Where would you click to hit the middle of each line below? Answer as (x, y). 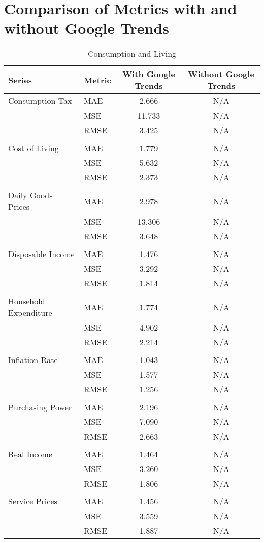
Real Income (30, 454)
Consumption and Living (132, 54)
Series (20, 80)
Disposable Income (41, 254)
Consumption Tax (40, 101)
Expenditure (30, 313)
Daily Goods (30, 195)
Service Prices (33, 501)
